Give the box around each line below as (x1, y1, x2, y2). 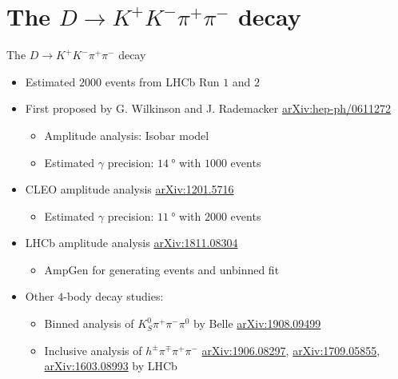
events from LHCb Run (105, 73, 220, 90)
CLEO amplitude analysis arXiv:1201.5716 (25, 181, 234, 197)
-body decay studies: (63, 288, 164, 305)
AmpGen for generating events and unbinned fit (44, 261, 280, 277)
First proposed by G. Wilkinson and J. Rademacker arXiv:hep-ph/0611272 (25, 100, 392, 117)
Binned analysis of (44, 315, 134, 332)
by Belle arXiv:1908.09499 (193, 315, 321, 332)
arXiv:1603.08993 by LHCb (44, 357, 177, 374)
